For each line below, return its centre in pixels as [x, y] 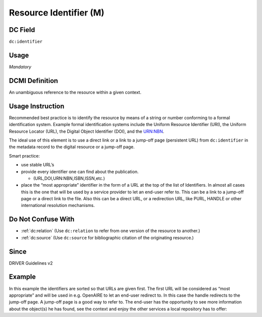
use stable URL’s [38, 165]
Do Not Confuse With [42, 219]
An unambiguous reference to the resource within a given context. [75, 92]
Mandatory [20, 67]
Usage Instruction [37, 106]
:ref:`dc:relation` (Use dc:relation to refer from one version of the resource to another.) [111, 231]
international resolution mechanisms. [58, 206]
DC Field [22, 30]
